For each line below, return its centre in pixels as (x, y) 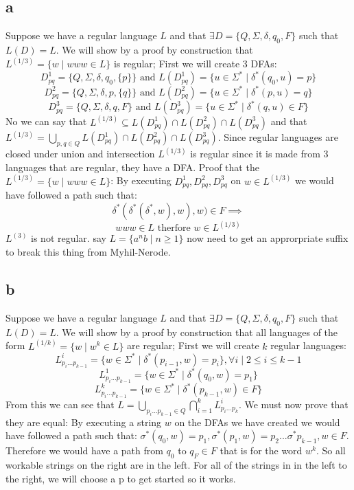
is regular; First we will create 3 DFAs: (195, 64)
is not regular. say (69, 238)
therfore (174, 229)
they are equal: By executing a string (84, 422)
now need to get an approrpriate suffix (268, 238)
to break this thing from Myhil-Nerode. (88, 251)
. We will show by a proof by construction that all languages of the (197, 332)
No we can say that (46, 121)
